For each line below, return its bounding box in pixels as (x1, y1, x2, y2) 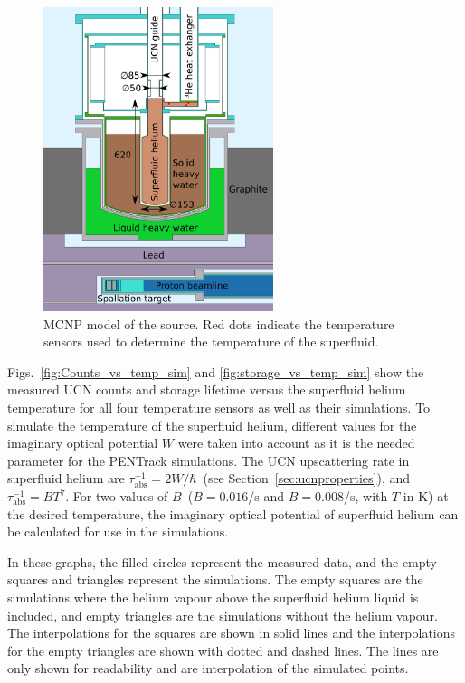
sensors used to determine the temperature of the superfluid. (43, 332, 379, 351)
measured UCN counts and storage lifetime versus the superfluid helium (7, 380, 406, 399)
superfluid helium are (7, 469, 125, 488)
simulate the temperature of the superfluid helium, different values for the (7, 415, 417, 434)
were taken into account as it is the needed (177, 433, 415, 452)
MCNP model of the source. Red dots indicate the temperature (43, 314, 394, 333)
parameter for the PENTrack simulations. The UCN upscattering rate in (7, 451, 410, 470)
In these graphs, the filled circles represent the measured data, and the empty (7, 552, 437, 571)
